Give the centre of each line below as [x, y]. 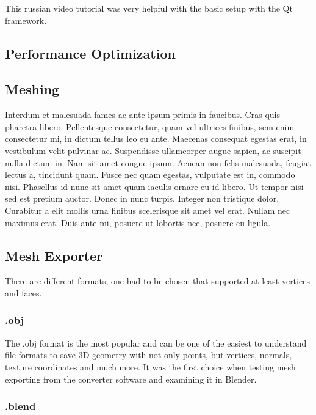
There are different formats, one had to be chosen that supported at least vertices [157, 281]
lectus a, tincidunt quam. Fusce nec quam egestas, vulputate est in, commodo [150, 174]
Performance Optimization [90, 53]
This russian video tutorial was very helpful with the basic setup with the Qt [149, 8]
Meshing [32, 89]
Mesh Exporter [54, 255]
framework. [26, 20]
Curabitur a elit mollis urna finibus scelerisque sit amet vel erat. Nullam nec [148, 210]
